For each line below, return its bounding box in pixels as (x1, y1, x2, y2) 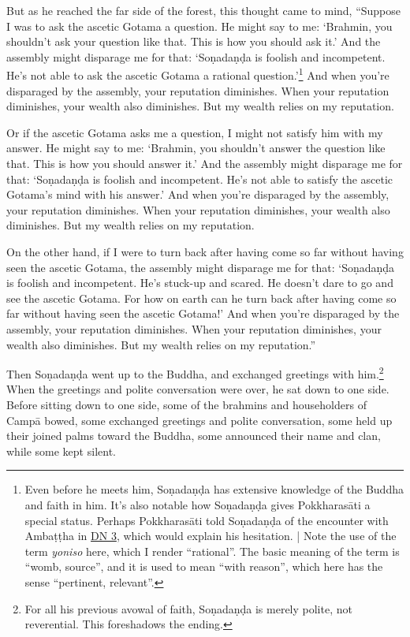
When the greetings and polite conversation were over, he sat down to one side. (6, 381, 389, 397)
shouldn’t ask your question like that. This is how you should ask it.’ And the (6, 33, 381, 50)
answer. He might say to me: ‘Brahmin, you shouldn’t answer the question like (6, 140, 386, 156)
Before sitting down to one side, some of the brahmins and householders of (6, 396, 367, 412)
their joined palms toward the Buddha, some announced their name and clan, (6, 427, 381, 444)
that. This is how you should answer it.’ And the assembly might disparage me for (6, 155, 403, 171)
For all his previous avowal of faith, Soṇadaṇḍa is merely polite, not (24, 600, 352, 617)
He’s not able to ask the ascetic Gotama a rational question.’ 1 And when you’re (6, 65, 389, 84)
